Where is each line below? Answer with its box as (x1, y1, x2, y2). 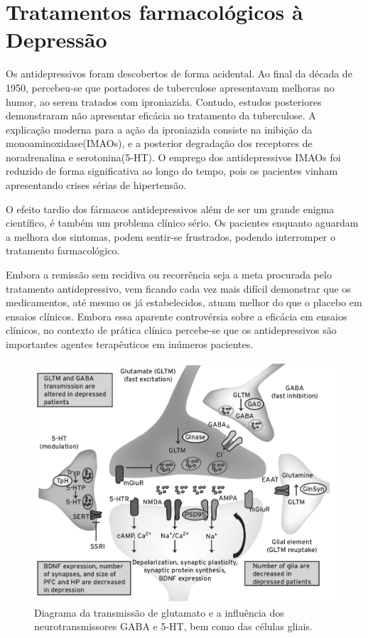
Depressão (6, 25, 107, 54)
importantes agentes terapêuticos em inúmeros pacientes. (6, 337, 254, 351)
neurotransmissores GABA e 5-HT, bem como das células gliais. (34, 619, 313, 634)
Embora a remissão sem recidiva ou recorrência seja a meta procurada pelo (6, 267, 332, 282)
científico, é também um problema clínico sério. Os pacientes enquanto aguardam (6, 215, 359, 230)
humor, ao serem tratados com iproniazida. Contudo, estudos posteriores (6, 94, 322, 109)
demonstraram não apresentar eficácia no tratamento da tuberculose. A (6, 108, 316, 123)
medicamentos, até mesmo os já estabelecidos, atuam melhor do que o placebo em (6, 295, 362, 310)
